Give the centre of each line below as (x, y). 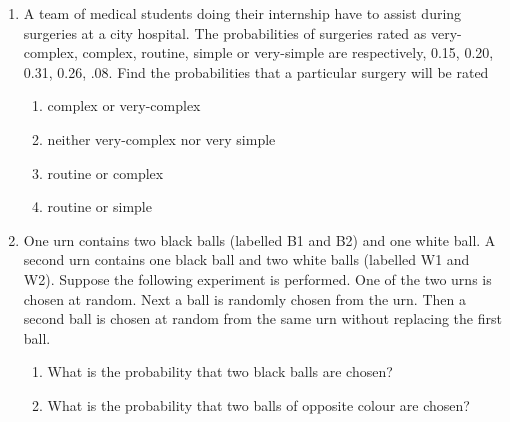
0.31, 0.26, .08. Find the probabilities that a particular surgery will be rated (256, 71)
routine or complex (105, 172)
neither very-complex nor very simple (161, 138)
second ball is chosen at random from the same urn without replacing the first (262, 318)
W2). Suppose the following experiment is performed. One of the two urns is (257, 278)
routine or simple (99, 206)
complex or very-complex (124, 105)
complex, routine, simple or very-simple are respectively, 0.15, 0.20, (288, 52)
